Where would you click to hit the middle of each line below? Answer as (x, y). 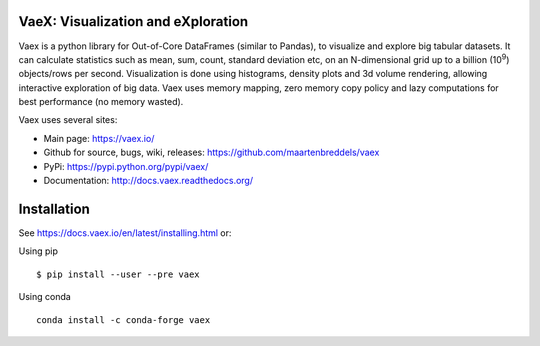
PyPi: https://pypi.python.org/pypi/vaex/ (126, 166)
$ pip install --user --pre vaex (118, 274)
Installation (54, 208)
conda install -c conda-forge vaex (123, 319)
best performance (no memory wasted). (101, 102)
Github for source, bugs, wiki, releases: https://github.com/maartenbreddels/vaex (211, 152)
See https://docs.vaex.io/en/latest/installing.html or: (125, 232)
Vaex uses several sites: (68, 120)
